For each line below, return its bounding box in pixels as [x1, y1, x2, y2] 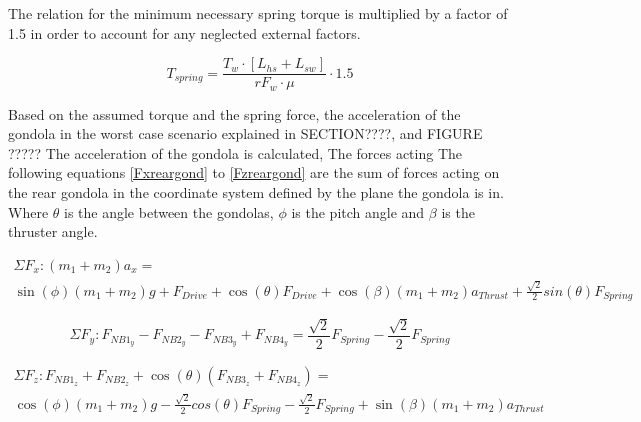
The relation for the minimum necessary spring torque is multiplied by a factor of [8, 3, 508, 23]
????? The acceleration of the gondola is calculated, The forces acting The [8, 142, 463, 163]
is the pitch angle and [291, 201, 425, 222]
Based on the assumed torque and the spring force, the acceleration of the [8, 103, 461, 124]
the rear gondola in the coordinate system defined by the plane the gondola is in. [8, 182, 504, 203]
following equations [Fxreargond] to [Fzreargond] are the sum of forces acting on [8, 162, 500, 183]
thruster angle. [8, 221, 98, 242]
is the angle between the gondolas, [64, 201, 274, 222]
